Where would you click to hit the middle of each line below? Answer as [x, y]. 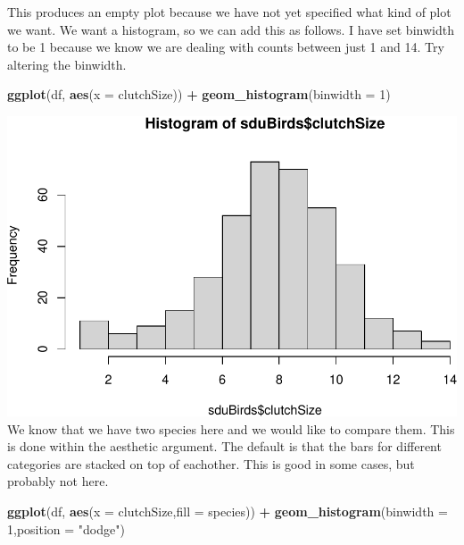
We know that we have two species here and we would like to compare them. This [231, 428]
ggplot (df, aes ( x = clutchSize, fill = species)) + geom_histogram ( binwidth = [228, 511]
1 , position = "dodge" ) [66, 528]
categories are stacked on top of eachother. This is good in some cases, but [211, 463]
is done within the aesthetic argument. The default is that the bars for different [224, 446]
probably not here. [58, 481]
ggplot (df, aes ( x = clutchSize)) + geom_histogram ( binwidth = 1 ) [199, 94]
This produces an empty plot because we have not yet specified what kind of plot [229, 12]
